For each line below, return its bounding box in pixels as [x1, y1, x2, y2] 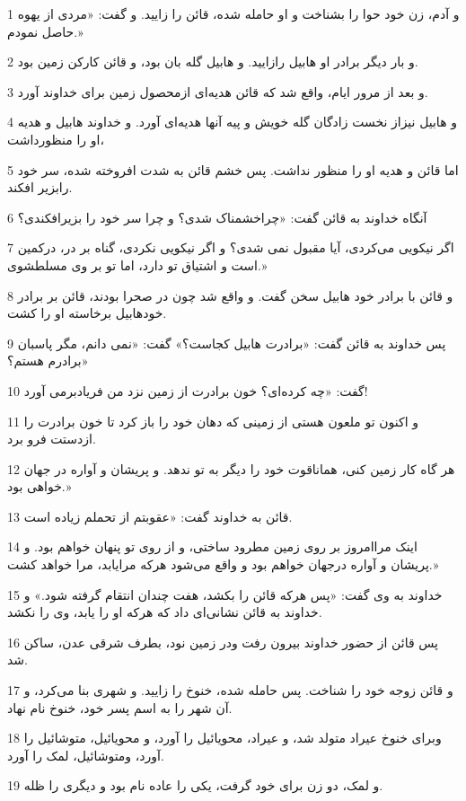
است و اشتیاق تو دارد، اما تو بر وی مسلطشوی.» [7, 255, 268, 274]
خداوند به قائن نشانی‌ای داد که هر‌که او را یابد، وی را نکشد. [7, 603, 322, 621]
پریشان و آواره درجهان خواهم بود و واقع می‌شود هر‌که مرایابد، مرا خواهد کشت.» [7, 555, 439, 574]
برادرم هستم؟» [7, 351, 89, 370]
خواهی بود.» [7, 477, 72, 496]
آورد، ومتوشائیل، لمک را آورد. [7, 745, 164, 764]
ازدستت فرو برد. [7, 429, 96, 448]
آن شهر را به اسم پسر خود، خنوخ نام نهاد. [7, 698, 233, 717]
